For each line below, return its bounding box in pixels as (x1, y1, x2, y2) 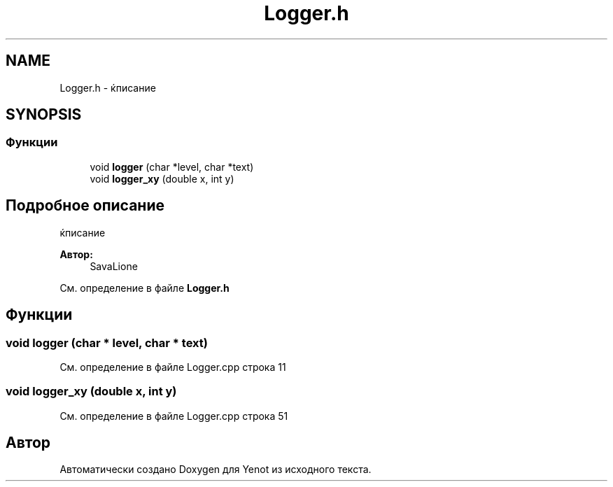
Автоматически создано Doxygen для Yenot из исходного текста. (59, 463, 372, 476)
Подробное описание (6, 197, 164, 215)
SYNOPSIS (6, 106, 82, 124)
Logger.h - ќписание (59, 81, 156, 94)
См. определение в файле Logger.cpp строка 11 (59, 360, 286, 373)
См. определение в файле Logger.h (59, 281, 230, 294)
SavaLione (90, 260, 138, 272)
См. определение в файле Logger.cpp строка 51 (59, 409, 288, 422)
